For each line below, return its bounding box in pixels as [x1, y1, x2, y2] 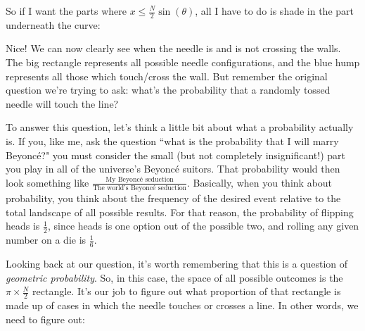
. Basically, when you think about [187, 175, 333, 189]
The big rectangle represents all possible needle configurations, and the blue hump [6, 55, 360, 70]
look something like [6, 175, 89, 189]
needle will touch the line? [6, 96, 119, 111]
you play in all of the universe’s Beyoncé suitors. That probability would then [6, 161, 340, 176]
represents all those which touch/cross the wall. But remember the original [6, 68, 328, 83]
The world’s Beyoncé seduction [92, 185, 187, 192]
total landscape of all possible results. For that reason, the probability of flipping [6, 204, 354, 219]
